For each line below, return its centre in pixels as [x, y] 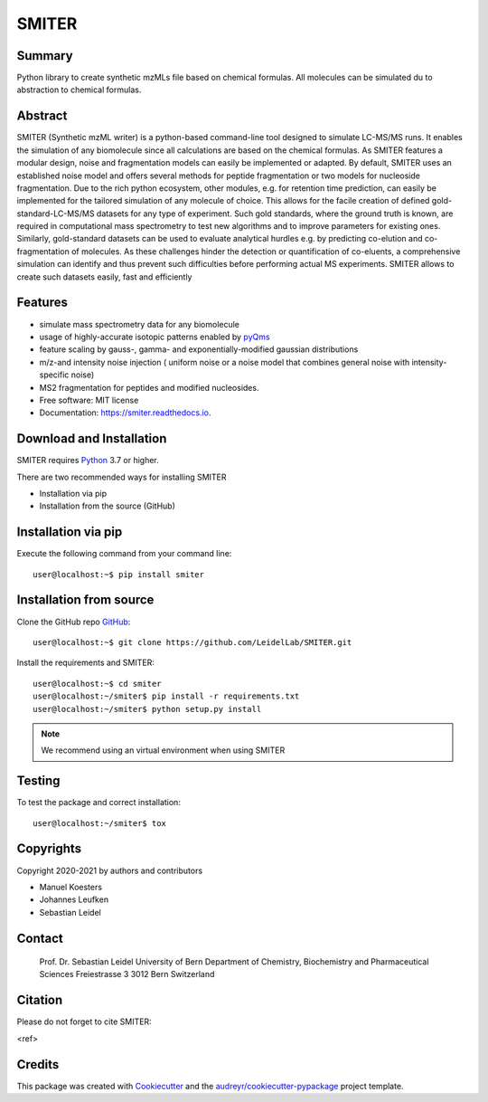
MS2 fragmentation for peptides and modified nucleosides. [149, 387]
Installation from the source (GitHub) [108, 506]
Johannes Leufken [74, 899]
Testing [38, 781]
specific [54, 375]
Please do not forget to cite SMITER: [84, 1021]
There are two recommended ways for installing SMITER [122, 477]
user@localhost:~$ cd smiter [97, 684]
